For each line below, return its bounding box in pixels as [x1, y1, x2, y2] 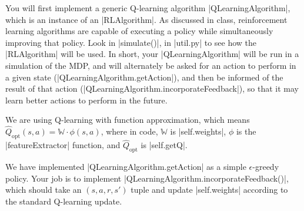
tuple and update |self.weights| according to [131, 183, 288, 196]
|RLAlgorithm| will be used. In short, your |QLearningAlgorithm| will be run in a [5, 48, 299, 60]
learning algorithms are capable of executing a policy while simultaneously [5, 25, 273, 37]
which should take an [5, 183, 82, 196]
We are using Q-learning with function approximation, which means [5, 113, 250, 126]
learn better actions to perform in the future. [5, 93, 168, 106]
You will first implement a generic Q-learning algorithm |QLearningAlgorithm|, [5, 2, 290, 14]
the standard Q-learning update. [5, 195, 122, 207]
